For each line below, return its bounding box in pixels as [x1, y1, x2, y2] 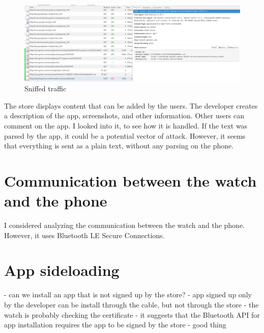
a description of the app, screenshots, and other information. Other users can [4, 110, 245, 121]
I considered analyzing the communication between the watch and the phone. [4, 220, 245, 230]
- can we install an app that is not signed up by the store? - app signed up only [4, 289, 252, 300]
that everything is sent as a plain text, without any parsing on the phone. [4, 140, 234, 151]
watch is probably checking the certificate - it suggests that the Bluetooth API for [4, 309, 260, 320]
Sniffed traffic [24, 83, 67, 94]
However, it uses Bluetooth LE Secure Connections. [4, 229, 165, 240]
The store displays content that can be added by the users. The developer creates [4, 100, 258, 111]
